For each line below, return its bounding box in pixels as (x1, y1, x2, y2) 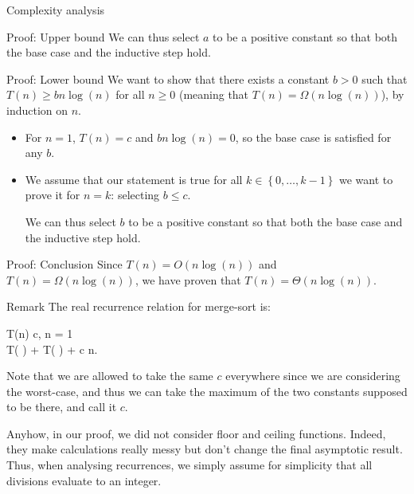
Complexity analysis (6, 2, 105, 18)
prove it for (25, 186, 80, 203)
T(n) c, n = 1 (6, 324, 73, 341)
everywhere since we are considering (225, 367, 400, 384)
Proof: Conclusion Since (6, 256, 123, 272)
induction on (6, 101, 68, 118)
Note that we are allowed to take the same (6, 367, 213, 384)
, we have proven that (135, 271, 241, 288)
